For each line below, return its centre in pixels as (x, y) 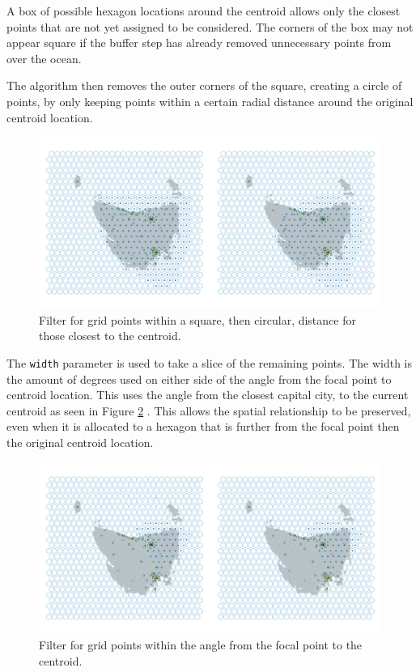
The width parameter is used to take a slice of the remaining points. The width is (209, 362)
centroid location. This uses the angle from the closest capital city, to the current (208, 395)
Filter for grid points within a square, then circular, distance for (197, 319)
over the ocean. (44, 58)
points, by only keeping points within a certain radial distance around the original (210, 101)
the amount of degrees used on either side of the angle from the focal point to (199, 379)
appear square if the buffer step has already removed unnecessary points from (199, 43)
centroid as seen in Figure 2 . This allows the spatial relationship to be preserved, (209, 410)
